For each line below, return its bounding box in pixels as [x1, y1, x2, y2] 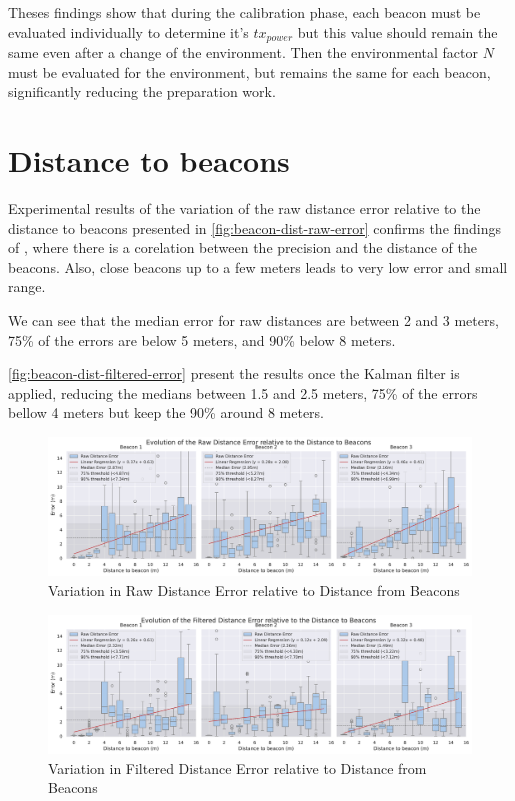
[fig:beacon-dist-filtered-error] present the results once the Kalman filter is [8, 363, 460, 384]
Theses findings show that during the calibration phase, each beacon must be [8, 2, 481, 22]
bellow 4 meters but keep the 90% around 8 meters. [8, 402, 325, 423]
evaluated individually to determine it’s [8, 21, 249, 42]
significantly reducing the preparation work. [8, 81, 276, 102]
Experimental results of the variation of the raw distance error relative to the [8, 197, 481, 218]
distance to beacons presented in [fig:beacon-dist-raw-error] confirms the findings [8, 217, 502, 238]
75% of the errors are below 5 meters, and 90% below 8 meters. [8, 329, 396, 350]
